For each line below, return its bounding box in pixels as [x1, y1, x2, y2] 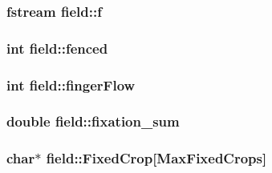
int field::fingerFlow [6, 74, 136, 95]
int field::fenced [6, 38, 108, 58]
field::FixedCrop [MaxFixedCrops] [46, 148, 267, 168]
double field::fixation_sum [6, 111, 180, 131]
